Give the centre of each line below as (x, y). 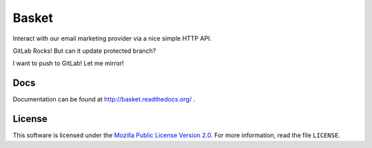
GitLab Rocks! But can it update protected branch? (84, 51)
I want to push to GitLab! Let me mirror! (68, 63)
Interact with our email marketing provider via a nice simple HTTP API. (112, 38)
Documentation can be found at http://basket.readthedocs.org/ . (104, 99)
